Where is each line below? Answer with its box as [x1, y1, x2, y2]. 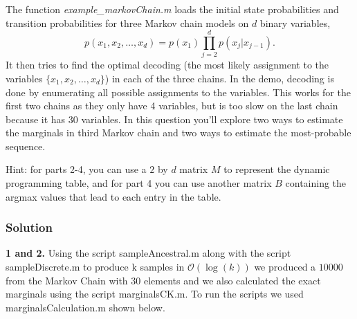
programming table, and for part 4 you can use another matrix [6, 176, 272, 190]
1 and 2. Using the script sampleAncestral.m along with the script [6, 246, 291, 260]
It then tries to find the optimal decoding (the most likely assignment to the [6, 57, 329, 72]
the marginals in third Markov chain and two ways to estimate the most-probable [6, 125, 351, 140]
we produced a [254, 259, 316, 274]
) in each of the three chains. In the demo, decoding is [104, 71, 334, 85]
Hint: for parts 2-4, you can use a [6, 162, 147, 176]
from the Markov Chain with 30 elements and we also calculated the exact [6, 273, 321, 287]
